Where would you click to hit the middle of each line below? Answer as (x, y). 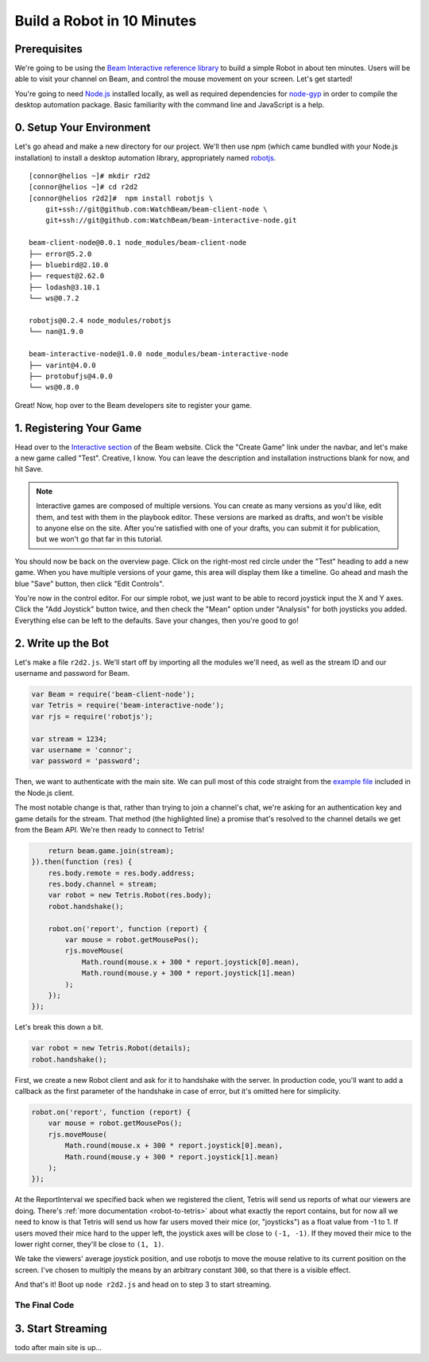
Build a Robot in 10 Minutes (106, 21)
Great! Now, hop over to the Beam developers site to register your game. (133, 405)
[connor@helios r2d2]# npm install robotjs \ (121, 198)
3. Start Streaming (61, 1328)
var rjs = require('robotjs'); (93, 716)
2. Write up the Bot (62, 643)
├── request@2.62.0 (67, 276)
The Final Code (44, 1305)
